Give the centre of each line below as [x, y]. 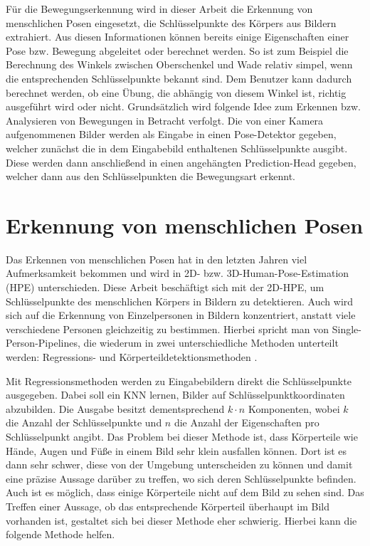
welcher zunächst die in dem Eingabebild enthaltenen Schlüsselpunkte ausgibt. [177, 148]
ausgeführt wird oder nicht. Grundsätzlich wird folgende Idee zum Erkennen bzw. [183, 106]
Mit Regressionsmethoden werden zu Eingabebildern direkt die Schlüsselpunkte [179, 380]
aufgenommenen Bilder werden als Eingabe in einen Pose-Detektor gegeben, [171, 134]
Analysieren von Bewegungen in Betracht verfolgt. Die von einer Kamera [165, 120]
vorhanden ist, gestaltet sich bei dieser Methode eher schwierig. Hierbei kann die [181, 520]
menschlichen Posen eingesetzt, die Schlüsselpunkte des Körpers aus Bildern [171, 22]
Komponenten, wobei [294, 408]
